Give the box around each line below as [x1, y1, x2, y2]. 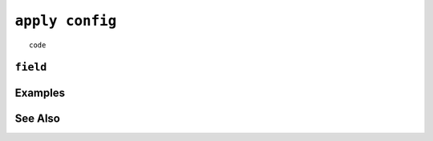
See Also [14, 112, 60, 126]
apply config [14, 12, 117, 30]
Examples [14, 87, 66, 100]
